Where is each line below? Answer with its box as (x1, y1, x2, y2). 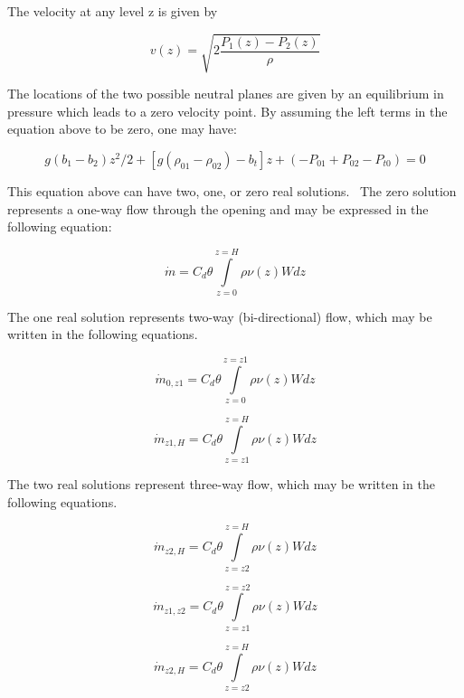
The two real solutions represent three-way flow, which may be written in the (7, 475, 435, 494)
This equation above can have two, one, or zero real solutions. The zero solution (7, 181, 457, 200)
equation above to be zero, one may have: (7, 119, 237, 138)
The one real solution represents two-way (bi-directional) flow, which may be (7, 307, 432, 325)
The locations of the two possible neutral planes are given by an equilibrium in (7, 84, 444, 103)
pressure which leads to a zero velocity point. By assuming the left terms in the (7, 101, 448, 120)
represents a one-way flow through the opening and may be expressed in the (7, 199, 429, 218)
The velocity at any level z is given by (7, 2, 218, 20)
